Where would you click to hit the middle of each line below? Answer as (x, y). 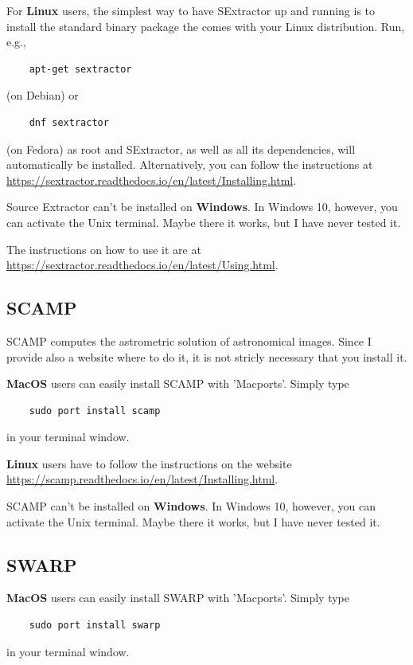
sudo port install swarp (95, 626)
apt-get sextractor (80, 69)
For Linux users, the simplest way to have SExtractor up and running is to (191, 10)
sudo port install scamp (95, 411)
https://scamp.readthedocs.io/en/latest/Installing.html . (142, 479)
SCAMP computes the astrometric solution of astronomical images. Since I (189, 340)
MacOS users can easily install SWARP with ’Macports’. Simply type (178, 598)
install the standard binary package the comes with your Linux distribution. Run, (206, 26)
